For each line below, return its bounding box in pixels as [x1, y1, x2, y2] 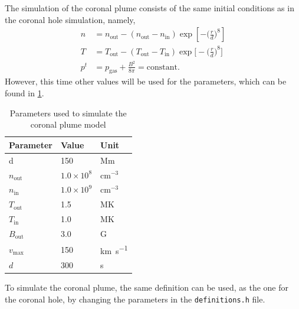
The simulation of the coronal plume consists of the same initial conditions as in [5, 2, 294, 14]
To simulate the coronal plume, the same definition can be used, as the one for [5, 281, 289, 294]
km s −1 [100, 242, 128, 256]
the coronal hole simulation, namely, [5, 13, 136, 25]
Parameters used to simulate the [9, 106, 127, 119]
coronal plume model [30, 118, 106, 131]
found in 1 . [5, 87, 44, 99]
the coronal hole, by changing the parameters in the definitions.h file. [5, 292, 265, 305]
